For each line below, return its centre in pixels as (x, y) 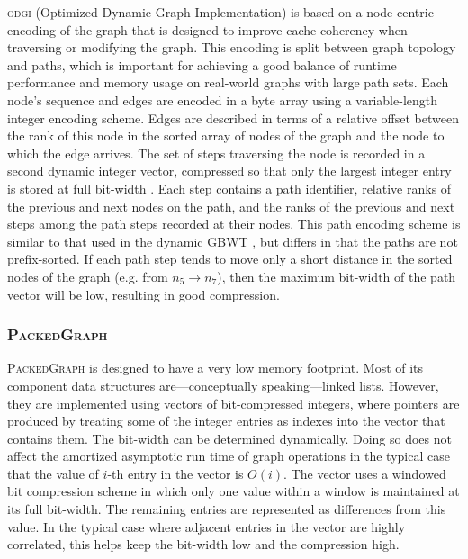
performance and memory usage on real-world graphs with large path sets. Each (228, 82)
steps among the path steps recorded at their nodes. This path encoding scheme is (234, 224)
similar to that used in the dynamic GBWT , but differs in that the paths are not (233, 241)
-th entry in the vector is (175, 473)
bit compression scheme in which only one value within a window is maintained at (234, 491)
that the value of (53, 473)
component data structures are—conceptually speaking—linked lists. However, (223, 385)
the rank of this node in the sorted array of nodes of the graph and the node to (226, 135)
